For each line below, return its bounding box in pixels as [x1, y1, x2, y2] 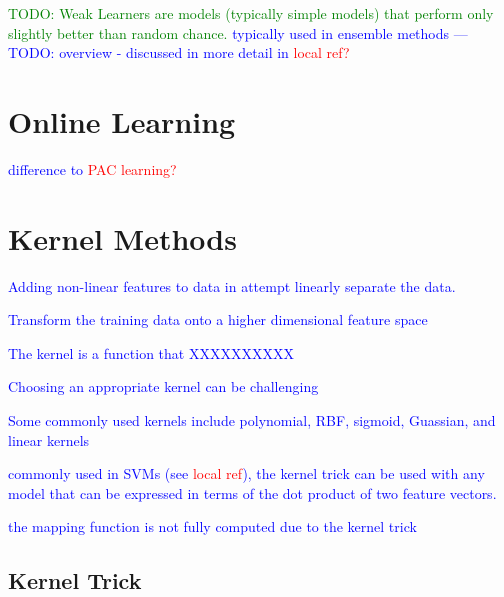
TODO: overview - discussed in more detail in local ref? [8, 42, 350, 63]
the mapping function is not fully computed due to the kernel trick [8, 516, 417, 537]
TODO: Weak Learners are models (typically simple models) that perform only [8, 3, 494, 23]
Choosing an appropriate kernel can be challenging [8, 376, 319, 397]
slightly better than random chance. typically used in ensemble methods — [8, 22, 468, 43]
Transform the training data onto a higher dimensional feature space [8, 309, 428, 330]
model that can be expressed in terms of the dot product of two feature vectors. [8, 482, 497, 503]
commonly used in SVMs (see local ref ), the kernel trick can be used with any [8, 463, 485, 484]
